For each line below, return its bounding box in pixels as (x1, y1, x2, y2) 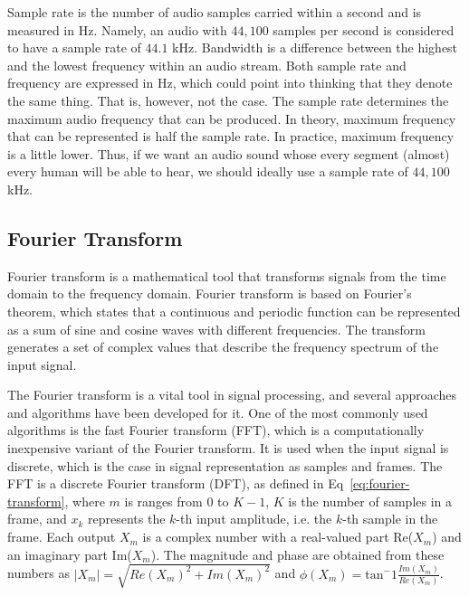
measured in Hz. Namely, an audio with (7, 20, 227, 39)
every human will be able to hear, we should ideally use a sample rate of (7, 162, 408, 181)
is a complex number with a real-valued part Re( (142, 527, 414, 546)
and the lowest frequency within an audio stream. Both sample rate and (7, 55, 407, 74)
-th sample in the (342, 509, 438, 528)
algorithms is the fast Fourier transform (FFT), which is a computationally (7, 421, 425, 440)
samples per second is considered (273, 20, 455, 39)
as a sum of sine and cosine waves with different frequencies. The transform (7, 319, 426, 338)
